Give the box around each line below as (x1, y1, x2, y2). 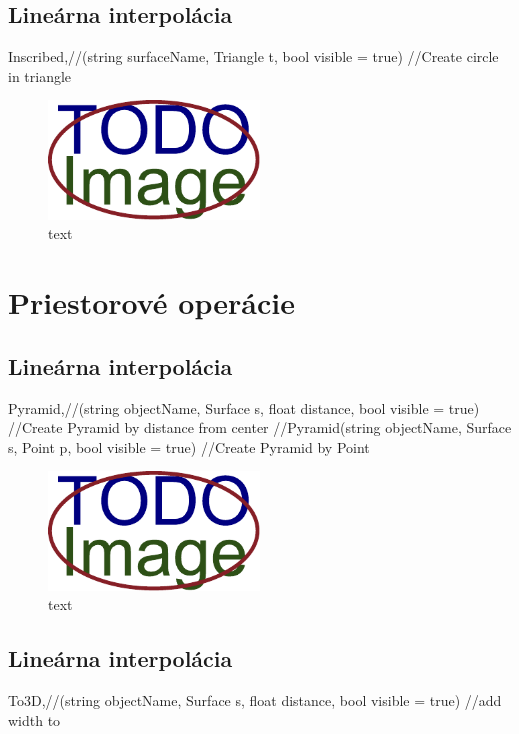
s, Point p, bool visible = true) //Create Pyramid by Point (8, 436, 370, 457)
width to (8, 709, 61, 730)
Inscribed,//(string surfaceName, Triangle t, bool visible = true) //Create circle (8, 46, 499, 67)
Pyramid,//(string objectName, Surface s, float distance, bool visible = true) (8, 397, 480, 418)
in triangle (8, 65, 72, 86)
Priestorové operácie (8, 282, 295, 323)
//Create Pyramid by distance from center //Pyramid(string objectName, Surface (8, 417, 512, 438)
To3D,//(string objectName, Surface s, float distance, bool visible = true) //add (8, 690, 502, 711)
